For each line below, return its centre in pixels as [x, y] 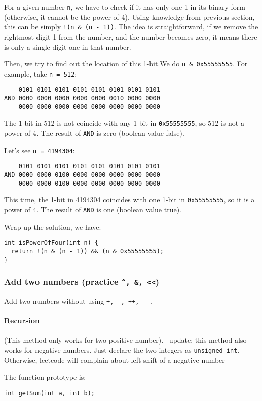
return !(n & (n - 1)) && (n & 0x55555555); [87, 251]
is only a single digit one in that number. [68, 46]
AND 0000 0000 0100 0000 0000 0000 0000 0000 [82, 175]
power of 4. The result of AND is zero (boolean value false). [94, 133]
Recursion [22, 321]
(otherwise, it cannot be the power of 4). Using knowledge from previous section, [129, 16]
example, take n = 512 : [41, 73]
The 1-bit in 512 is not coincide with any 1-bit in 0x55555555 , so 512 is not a [124, 123]
